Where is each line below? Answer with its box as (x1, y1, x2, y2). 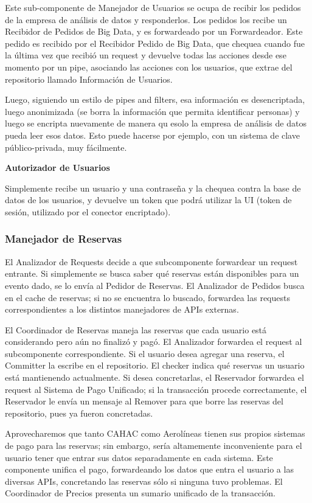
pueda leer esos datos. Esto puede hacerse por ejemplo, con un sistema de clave (5, 128, 300, 141)
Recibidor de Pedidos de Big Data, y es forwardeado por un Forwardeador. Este (5, 25, 303, 38)
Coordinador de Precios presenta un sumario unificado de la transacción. (5, 487, 276, 499)
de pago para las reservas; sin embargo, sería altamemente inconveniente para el (5, 439, 302, 452)
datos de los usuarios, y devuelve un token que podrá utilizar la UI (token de (5, 193, 292, 206)
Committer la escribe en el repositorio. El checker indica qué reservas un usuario (5, 359, 305, 372)
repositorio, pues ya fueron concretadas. (5, 406, 153, 419)
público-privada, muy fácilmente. (5, 140, 127, 153)
